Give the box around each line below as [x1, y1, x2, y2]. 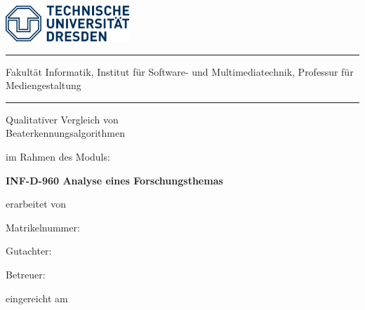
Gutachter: [6, 243, 52, 258]
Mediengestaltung [6, 78, 81, 93]
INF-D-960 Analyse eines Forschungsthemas [6, 173, 223, 187]
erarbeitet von [6, 196, 67, 211]
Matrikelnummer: [6, 220, 80, 234]
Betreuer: [6, 267, 46, 281]
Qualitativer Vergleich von [6, 112, 119, 126]
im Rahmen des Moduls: [6, 149, 110, 163]
